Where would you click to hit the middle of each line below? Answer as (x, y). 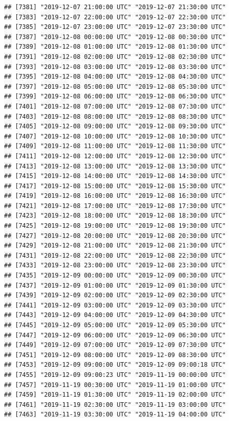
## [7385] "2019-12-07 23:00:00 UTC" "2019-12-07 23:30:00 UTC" (115, 27)
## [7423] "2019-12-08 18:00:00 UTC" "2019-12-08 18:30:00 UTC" (115, 216)
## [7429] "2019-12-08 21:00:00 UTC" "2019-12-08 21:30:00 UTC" (115, 246)
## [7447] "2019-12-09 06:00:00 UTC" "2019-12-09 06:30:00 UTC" (115, 335)
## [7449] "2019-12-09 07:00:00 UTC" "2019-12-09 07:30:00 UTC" (115, 345)
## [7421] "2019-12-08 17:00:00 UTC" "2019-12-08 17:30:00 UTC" (115, 206)
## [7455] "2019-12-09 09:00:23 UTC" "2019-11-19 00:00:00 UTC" (115, 375)
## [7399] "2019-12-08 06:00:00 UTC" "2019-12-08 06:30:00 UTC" (115, 97)
